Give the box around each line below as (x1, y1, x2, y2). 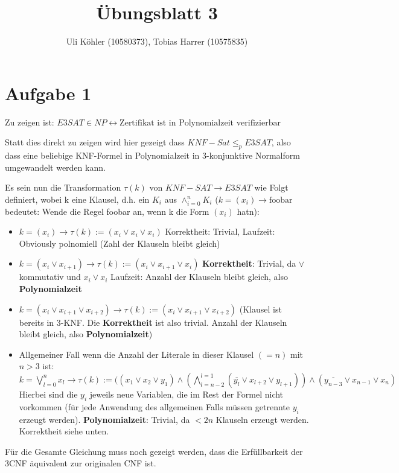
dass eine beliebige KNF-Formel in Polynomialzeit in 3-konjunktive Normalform (5, 149, 300, 162)
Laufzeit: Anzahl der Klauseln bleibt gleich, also (110, 270, 288, 283)
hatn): (237, 205, 260, 217)
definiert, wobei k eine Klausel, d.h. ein (5, 192, 150, 205)
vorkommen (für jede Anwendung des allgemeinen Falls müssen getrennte (19, 400, 290, 413)
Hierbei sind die (19, 387, 78, 400)
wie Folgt (254, 181, 289, 194)
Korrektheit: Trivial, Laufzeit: (165, 225, 275, 238)
